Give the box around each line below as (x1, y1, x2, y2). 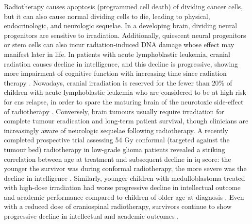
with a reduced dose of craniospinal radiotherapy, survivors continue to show (4, 201, 232, 211)
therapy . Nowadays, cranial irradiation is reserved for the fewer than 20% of (4, 77, 232, 87)
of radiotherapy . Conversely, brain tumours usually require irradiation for (4, 106, 224, 116)
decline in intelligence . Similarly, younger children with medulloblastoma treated (4, 172, 245, 183)
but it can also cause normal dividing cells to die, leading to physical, (4, 11, 210, 21)
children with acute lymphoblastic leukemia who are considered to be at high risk (4, 87, 246, 97)
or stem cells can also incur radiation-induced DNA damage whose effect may (4, 39, 235, 50)
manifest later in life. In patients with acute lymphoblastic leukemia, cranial (4, 49, 230, 59)
